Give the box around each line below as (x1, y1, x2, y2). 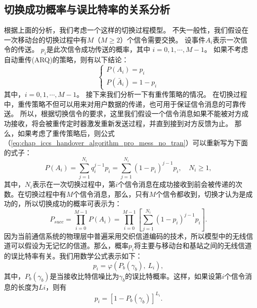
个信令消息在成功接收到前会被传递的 (118, 179, 236, 189)
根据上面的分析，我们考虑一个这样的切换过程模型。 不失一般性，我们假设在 (4, 25, 249, 35)
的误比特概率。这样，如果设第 (125, 270, 222, 281)
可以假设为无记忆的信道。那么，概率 (10, 240, 128, 251)
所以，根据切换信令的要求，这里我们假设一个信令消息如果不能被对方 (20, 108, 242, 119)
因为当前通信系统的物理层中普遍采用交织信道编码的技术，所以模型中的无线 (4, 230, 246, 241)
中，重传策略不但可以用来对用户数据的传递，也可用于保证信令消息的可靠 (4, 98, 239, 109)
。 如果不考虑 (204, 44, 249, 54)
